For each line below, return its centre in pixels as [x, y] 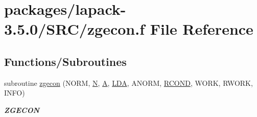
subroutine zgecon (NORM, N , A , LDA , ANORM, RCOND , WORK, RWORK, [128, 83]
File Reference [202, 29]
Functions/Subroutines [65, 61]
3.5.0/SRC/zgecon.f [75, 29]
